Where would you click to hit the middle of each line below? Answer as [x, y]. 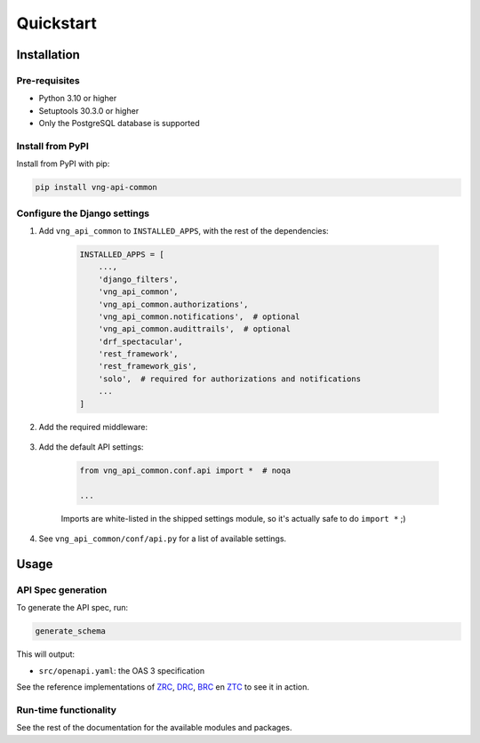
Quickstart [57, 23]
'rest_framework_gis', [148, 366]
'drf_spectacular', [141, 341]
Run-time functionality [67, 709]
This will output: [46, 654]
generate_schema [71, 631]
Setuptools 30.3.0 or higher [89, 110]
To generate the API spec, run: [72, 608]
